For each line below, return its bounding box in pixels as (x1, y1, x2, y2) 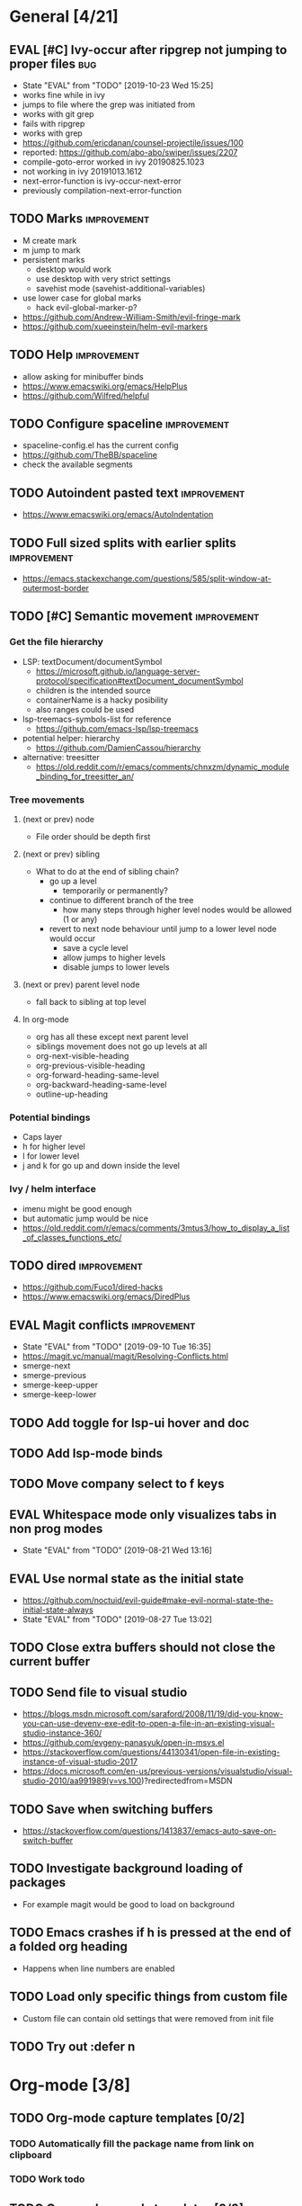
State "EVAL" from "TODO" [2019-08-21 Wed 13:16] (22, 1545, 213, 1556)
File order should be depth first (35, 831, 151, 842)
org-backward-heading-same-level (35, 1080, 167, 1090)
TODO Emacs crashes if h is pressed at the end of (9, 1925, 292, 1941)
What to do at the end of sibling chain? (35, 866, 180, 877)
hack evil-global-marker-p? (35, 301, 138, 312)
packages (9, 1875, 66, 1890)
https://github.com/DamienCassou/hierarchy (35, 742, 201, 753)
